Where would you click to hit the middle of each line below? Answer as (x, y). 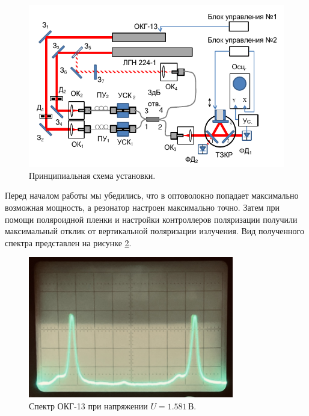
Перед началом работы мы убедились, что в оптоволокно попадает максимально (152, 195)
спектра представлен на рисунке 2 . (68, 242)
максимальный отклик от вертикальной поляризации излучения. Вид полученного (154, 231)
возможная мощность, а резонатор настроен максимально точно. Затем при (142, 207)
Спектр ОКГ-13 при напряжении (88, 405)
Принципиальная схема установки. (92, 175)
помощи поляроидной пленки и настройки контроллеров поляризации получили (151, 219)
